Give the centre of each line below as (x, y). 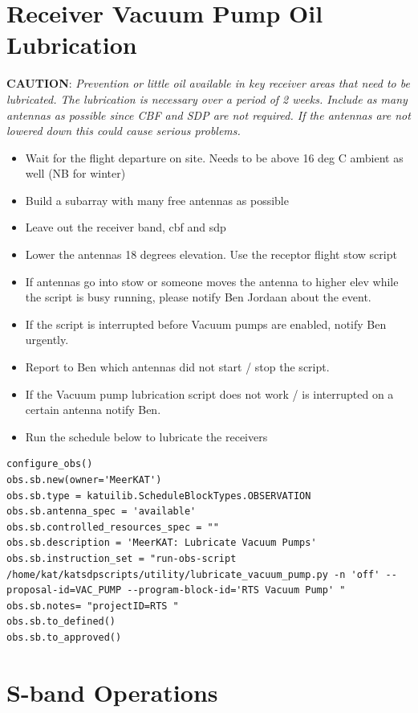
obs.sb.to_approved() (64, 637)
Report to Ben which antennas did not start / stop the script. (177, 367)
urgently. (47, 340)
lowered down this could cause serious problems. (124, 131)
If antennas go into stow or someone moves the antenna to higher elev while (212, 281)
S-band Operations (112, 692)
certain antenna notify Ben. (93, 410)
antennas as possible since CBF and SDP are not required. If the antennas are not (209, 115)
